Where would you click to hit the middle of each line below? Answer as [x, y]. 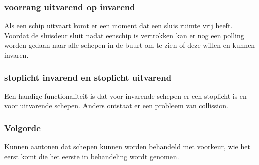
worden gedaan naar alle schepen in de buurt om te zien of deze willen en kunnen [130, 45]
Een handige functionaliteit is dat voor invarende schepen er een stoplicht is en [125, 96]
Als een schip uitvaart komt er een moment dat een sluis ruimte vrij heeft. [118, 25]
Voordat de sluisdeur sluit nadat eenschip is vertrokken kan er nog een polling [124, 35]
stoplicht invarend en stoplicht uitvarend [88, 77]
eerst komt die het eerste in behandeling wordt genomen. [92, 156]
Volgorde [22, 128]
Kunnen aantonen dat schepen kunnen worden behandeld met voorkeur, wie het [127, 147]
